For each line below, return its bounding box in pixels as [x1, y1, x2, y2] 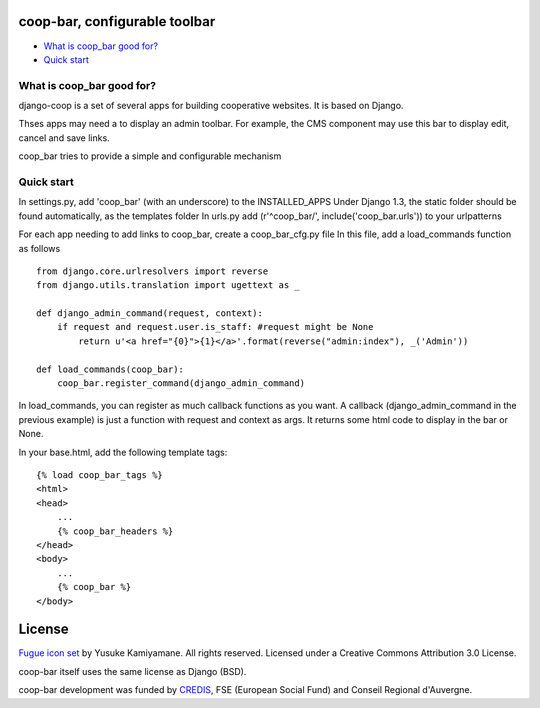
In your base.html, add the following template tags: [18, 446, 228, 458]
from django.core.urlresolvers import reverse [36, 265, 269, 277]
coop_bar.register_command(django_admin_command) [56, 378, 305, 389]
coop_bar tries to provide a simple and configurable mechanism [18, 150, 282, 162]
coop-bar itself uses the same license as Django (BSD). [18, 665, 247, 677]
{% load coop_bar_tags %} [36, 470, 164, 480]
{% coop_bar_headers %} [56, 525, 174, 537]
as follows [18, 242, 61, 254]
